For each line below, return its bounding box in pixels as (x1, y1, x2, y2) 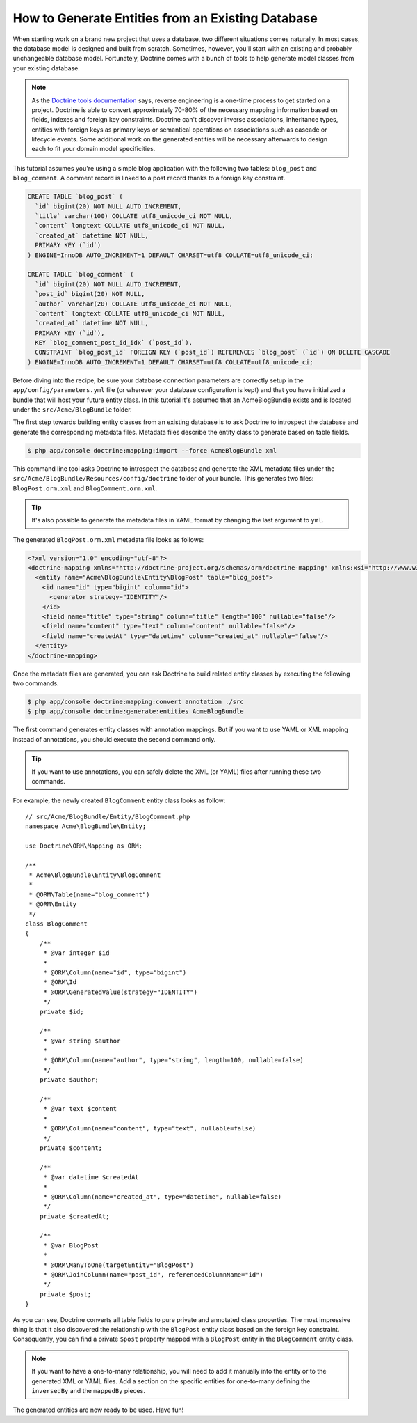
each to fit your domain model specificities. (31, 145, 156, 153)
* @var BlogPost (43, 1241, 99, 1250)
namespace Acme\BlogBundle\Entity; (25, 823, 147, 830)
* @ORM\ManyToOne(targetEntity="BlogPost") (43, 1261, 194, 1269)
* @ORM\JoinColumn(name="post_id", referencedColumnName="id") (43, 1271, 263, 1279)
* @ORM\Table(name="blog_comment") (28, 890, 150, 899)
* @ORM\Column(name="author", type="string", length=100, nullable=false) (43, 1056, 304, 1064)
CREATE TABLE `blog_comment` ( (27, 270, 135, 279)
